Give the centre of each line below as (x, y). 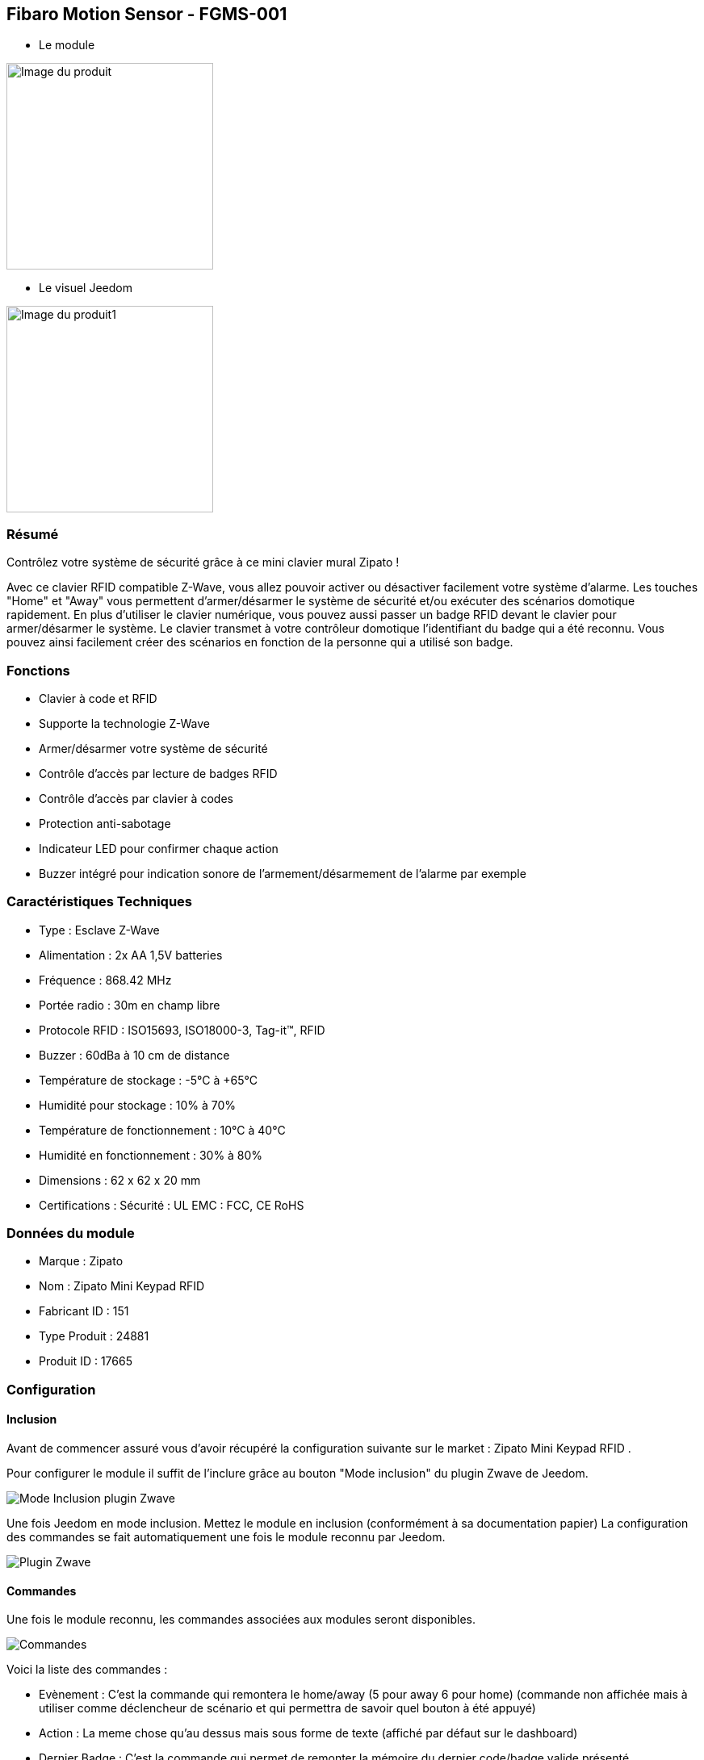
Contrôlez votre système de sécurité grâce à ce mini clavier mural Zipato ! (203, 562)
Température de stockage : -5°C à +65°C (148, 1080)
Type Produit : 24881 (94, 1336)
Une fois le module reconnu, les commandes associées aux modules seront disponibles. (241, 1620)
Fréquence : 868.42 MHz (105, 980)
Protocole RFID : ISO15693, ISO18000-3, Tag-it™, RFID (182, 1030)
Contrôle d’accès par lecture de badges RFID (158, 773)
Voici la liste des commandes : (87, 1670)
